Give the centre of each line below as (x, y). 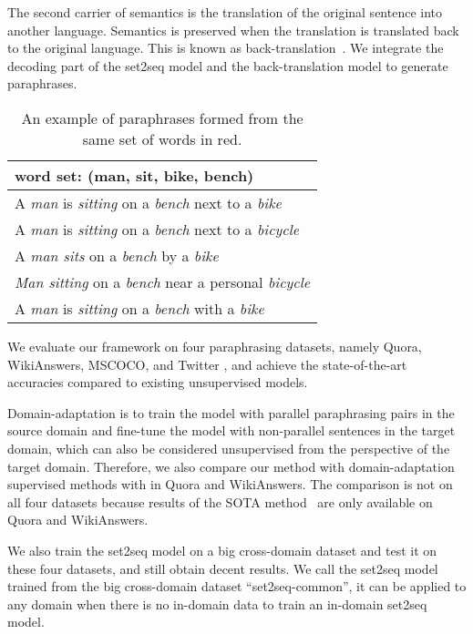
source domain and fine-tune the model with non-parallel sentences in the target (231, 430)
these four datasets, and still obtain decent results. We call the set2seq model (223, 568)
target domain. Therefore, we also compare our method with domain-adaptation (231, 466)
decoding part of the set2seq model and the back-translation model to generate (228, 65)
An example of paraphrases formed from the (162, 118)
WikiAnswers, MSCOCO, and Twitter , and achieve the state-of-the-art (207, 364)
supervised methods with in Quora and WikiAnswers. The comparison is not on (230, 484)
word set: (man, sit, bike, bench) (134, 175)
